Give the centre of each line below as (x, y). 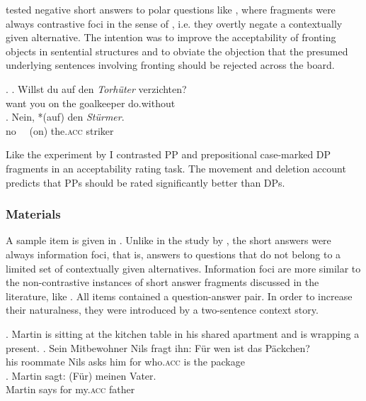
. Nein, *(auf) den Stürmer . (65, 117)
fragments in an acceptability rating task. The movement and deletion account (176, 168)
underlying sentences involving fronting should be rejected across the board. (170, 65)
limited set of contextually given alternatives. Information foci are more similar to (183, 268)
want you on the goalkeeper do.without (91, 103)
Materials (33, 214)
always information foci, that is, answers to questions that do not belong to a (173, 254)
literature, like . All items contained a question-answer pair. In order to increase (179, 296)
